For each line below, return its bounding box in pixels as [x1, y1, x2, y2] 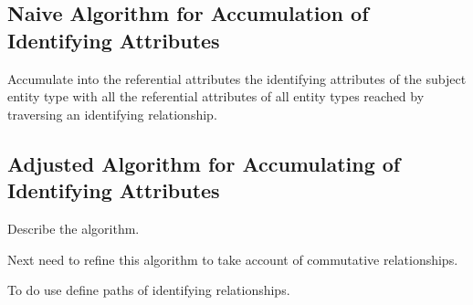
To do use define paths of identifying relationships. [7, 280, 290, 300]
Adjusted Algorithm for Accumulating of [7, 149, 401, 177]
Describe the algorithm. [7, 218, 140, 237]
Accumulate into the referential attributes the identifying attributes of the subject [7, 68, 467, 88]
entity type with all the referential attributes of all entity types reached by [7, 87, 425, 106]
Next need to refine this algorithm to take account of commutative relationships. [7, 249, 458, 268]
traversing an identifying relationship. [7, 104, 217, 123]
